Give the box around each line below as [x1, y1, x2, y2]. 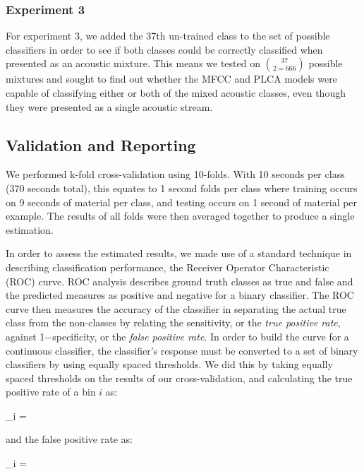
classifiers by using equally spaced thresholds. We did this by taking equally [6, 357, 333, 372]
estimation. [6, 222, 54, 237]
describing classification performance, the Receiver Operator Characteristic [6, 259, 329, 274]
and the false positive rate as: [6, 432, 133, 446]
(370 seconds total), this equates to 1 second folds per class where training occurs [6, 180, 358, 195]
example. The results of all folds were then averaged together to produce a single [6, 208, 355, 223]
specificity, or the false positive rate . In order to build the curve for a [52, 328, 349, 343]
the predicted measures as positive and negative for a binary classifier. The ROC [6, 288, 354, 302]
